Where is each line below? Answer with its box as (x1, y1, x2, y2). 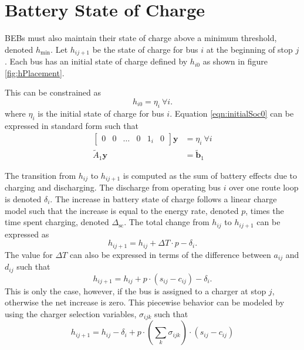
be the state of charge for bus (92, 43, 198, 55)
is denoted (5, 192, 42, 205)
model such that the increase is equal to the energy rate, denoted (5, 204, 239, 216)
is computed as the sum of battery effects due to (123, 169, 298, 181)
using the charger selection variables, (5, 307, 137, 320)
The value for (5, 248, 53, 260)
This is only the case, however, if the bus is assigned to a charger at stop (5, 284, 266, 297)
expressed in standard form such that (5, 119, 139, 131)
